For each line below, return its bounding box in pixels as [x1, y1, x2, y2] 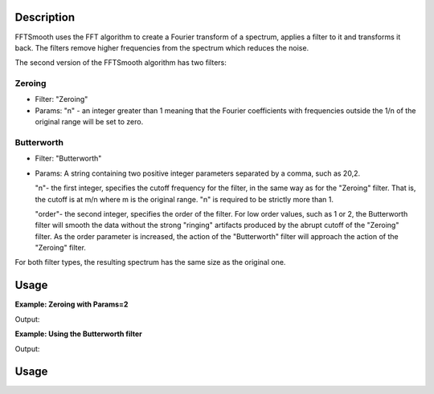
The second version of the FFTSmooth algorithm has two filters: [14, 58, 227, 67]
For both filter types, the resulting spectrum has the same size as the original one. [14, 258, 286, 267]
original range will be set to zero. [35, 117, 144, 127]
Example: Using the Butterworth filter [14, 329, 142, 339]
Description [14, 10, 76, 24]
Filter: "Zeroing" [35, 95, 88, 104]
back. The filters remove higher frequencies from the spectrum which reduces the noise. [14, 43, 309, 52]
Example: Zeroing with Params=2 [14, 299, 129, 309]
